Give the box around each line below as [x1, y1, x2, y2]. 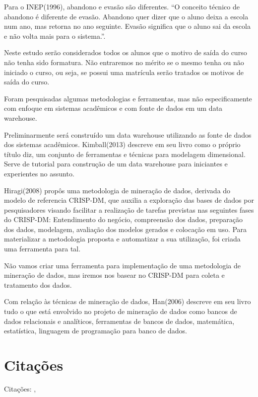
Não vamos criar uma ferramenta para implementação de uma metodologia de [4, 260, 241, 270]
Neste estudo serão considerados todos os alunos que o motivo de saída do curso [4, 47, 247, 58]
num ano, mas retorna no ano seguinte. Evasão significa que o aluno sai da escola [4, 21, 251, 31]
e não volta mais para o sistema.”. [4, 30, 106, 41]
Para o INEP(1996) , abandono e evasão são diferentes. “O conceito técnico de [4, 1, 240, 11]
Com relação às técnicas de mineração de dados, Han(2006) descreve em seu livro [4, 296, 251, 307]
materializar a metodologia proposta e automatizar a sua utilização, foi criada [4, 234, 241, 244]
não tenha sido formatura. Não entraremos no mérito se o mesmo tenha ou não [4, 57, 244, 67]
